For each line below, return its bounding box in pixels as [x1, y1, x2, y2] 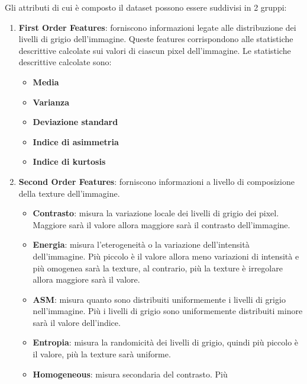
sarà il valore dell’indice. [33, 316, 121, 328]
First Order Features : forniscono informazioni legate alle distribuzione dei [18, 21, 296, 33]
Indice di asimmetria [33, 135, 119, 148]
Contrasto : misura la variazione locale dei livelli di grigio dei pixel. [33, 207, 279, 219]
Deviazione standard [33, 116, 118, 128]
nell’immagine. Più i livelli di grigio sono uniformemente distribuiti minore [33, 305, 303, 317]
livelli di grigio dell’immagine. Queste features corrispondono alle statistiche [18, 33, 293, 45]
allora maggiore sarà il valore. [33, 273, 140, 286]
